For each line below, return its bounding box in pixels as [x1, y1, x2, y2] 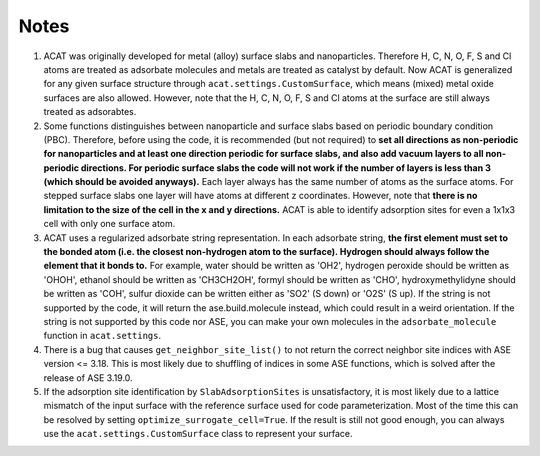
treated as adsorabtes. [43, 106, 137, 118]
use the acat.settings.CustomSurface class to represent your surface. [43, 428, 353, 440]
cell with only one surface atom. [43, 218, 176, 230]
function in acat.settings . [43, 330, 162, 342]
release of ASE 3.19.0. [43, 371, 134, 384]
